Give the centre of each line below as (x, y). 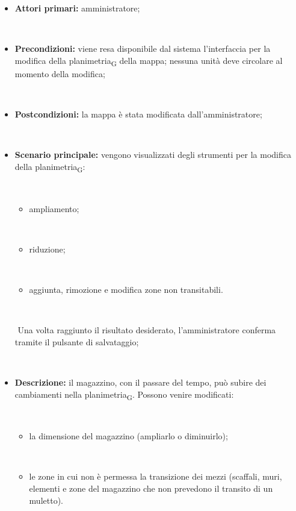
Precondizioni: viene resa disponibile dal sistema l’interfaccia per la (143, 49)
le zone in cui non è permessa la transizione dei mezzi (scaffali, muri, (156, 476)
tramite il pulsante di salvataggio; (77, 341)
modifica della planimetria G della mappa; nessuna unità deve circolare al (149, 61)
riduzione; (47, 249)
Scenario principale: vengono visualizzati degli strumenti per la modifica (153, 155)
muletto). (46, 500)
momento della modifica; (60, 73)
